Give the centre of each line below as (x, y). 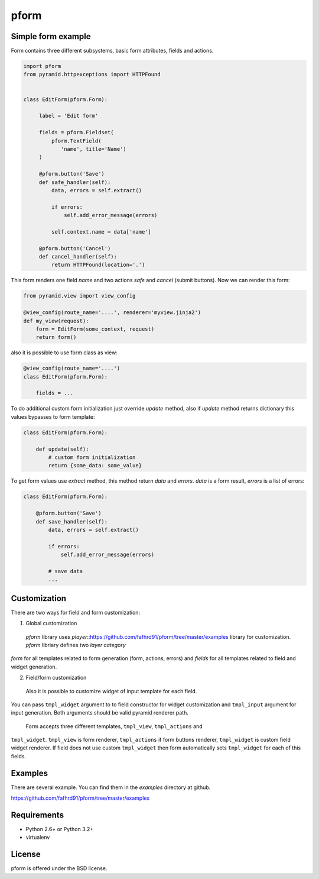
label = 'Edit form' (69, 116)
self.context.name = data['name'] (101, 232)
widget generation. (34, 667)
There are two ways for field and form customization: (76, 612)
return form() (56, 337)
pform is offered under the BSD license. (59, 868)
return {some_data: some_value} (95, 466)
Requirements (38, 815)
